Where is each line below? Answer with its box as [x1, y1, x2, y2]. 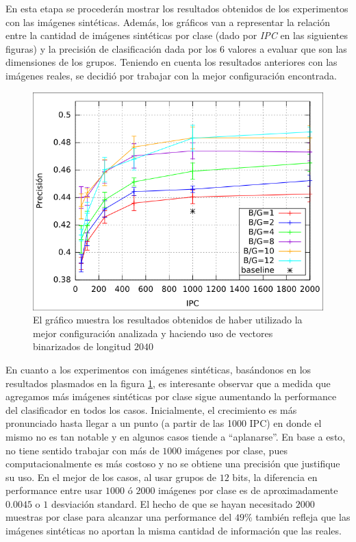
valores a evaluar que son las [227, 41, 347, 56]
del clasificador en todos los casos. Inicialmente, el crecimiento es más [5, 402, 297, 417]
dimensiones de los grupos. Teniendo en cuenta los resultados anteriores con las [5, 55, 338, 69]
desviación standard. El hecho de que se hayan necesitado [51, 496, 292, 510]
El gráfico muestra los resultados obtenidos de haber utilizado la [33, 312, 303, 327]
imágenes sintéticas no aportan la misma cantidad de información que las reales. [5, 523, 342, 538]
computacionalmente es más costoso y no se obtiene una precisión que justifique [5, 456, 340, 471]
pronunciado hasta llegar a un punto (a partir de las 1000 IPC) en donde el [5, 416, 322, 430]
